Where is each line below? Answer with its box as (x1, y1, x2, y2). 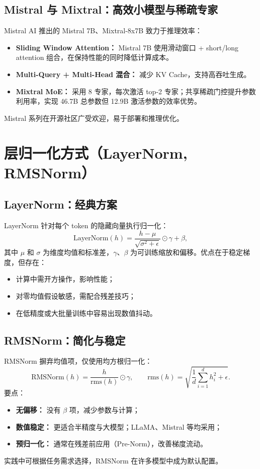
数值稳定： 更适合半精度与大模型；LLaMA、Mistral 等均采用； (16, 421, 222, 432)
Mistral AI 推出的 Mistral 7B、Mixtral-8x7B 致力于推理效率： (4, 25, 202, 36)
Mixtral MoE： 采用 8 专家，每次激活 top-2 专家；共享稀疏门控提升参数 (16, 86, 256, 96)
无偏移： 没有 (16, 405, 61, 415)
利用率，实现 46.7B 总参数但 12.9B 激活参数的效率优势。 (16, 96, 202, 106)
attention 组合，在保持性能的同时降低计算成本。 (16, 52, 174, 62)
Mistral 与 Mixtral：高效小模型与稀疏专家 (4, 2, 218, 17)
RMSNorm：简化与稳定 (4, 332, 126, 348)
